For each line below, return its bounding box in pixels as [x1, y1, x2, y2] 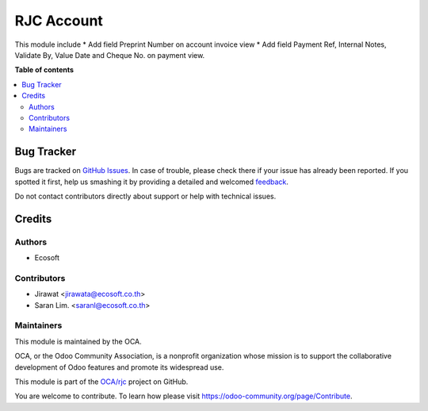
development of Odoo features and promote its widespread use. [14, 362, 224, 372]
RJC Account [14, 12, 103, 29]
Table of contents [14, 65, 75, 75]
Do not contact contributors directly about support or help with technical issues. [14, 191, 277, 201]
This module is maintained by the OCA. [14, 336, 142, 346]
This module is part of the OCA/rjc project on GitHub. [14, 377, 189, 386]
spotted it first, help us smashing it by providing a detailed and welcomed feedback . [14, 177, 289, 186]
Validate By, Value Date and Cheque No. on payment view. [14, 50, 205, 60]
